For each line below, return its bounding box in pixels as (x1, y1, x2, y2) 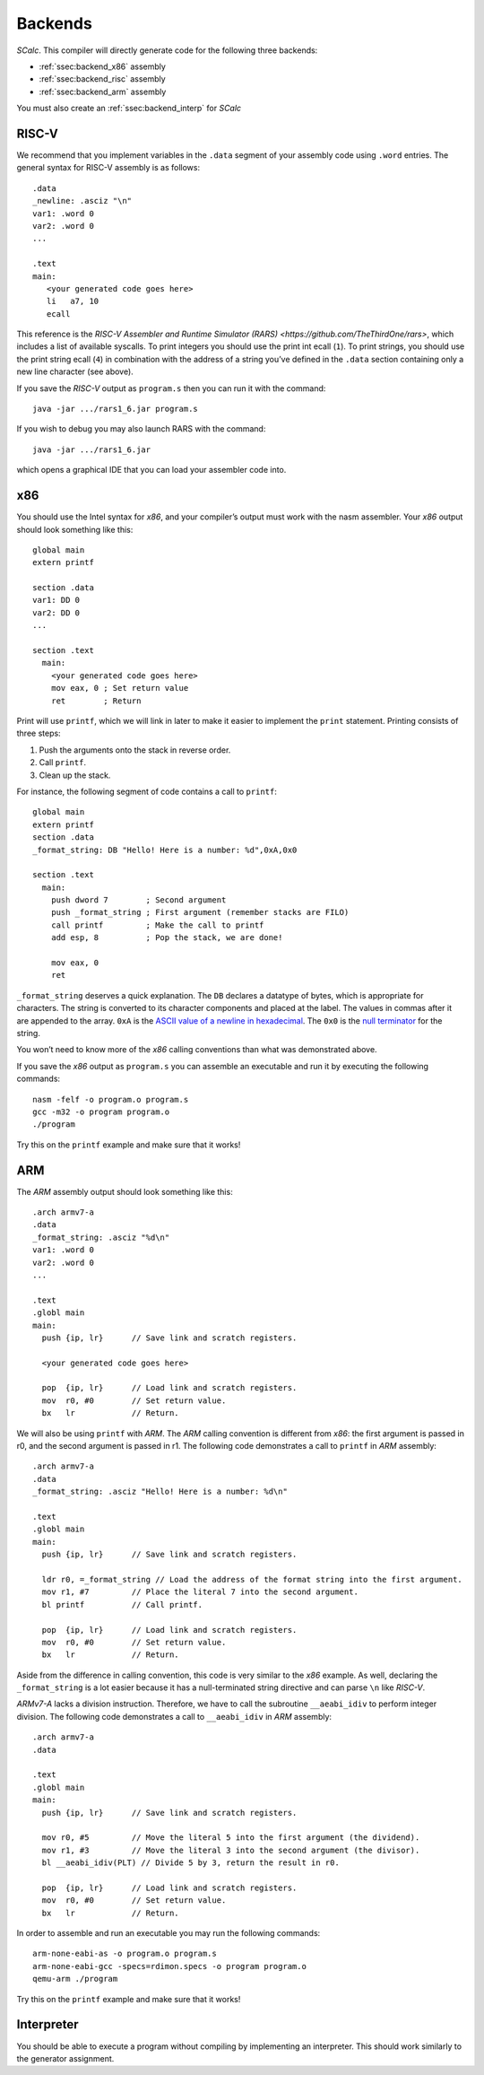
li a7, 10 (46, 296, 99, 307)
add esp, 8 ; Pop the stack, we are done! (50, 933, 283, 943)
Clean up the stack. (39, 770, 111, 780)
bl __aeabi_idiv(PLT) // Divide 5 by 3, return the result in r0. (41, 1858, 340, 1868)
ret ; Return (50, 695, 142, 706)
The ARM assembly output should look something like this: (16, 1186, 233, 1197)
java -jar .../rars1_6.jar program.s (32, 404, 199, 414)
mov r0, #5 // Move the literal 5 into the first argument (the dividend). (41, 1833, 420, 1843)
